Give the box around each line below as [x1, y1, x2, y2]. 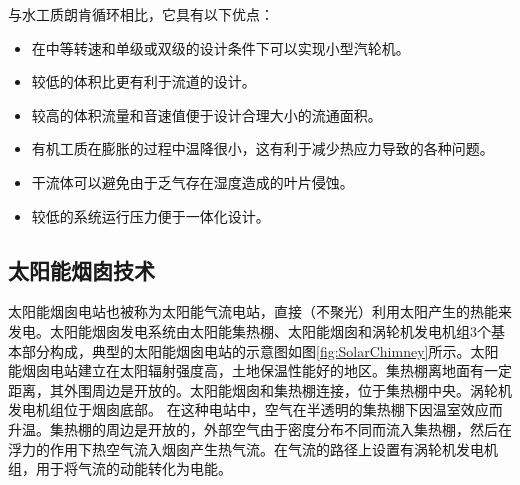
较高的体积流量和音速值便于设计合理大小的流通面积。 [31, 104, 382, 125]
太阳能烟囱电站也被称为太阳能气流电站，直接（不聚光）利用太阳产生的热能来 [8, 301, 512, 322]
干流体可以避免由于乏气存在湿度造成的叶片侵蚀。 [31, 171, 354, 192]
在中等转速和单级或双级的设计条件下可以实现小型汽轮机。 [31, 37, 410, 58]
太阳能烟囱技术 [8, 254, 155, 285]
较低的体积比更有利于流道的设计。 [31, 71, 256, 92]
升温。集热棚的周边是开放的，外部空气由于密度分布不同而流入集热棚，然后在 [8, 418, 512, 439]
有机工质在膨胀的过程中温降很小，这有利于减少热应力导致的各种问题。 [31, 138, 494, 159]
